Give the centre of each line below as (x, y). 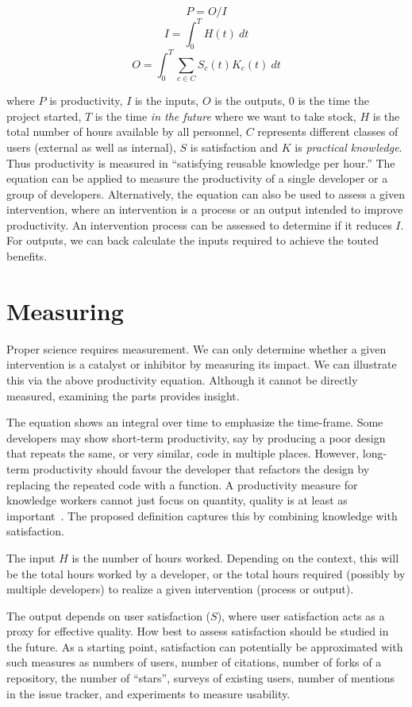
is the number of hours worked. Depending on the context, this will (235, 557)
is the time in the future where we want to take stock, (225, 116)
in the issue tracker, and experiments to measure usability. (148, 693)
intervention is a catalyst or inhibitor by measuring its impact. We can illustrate (202, 364)
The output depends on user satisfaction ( (109, 615)
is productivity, (86, 100)
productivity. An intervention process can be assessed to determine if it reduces (199, 224)
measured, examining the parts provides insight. (123, 395)
